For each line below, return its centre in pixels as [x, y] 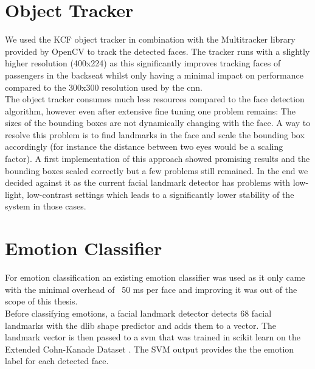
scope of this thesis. [41, 301]
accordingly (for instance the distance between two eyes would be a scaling [144, 146]
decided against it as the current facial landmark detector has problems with [148, 182]
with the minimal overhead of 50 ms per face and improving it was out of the [151, 289]
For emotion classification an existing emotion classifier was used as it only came [155, 277]
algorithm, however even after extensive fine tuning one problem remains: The [150, 111]
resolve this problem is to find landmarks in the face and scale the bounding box [155, 134]
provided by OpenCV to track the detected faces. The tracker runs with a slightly [157, 51]
